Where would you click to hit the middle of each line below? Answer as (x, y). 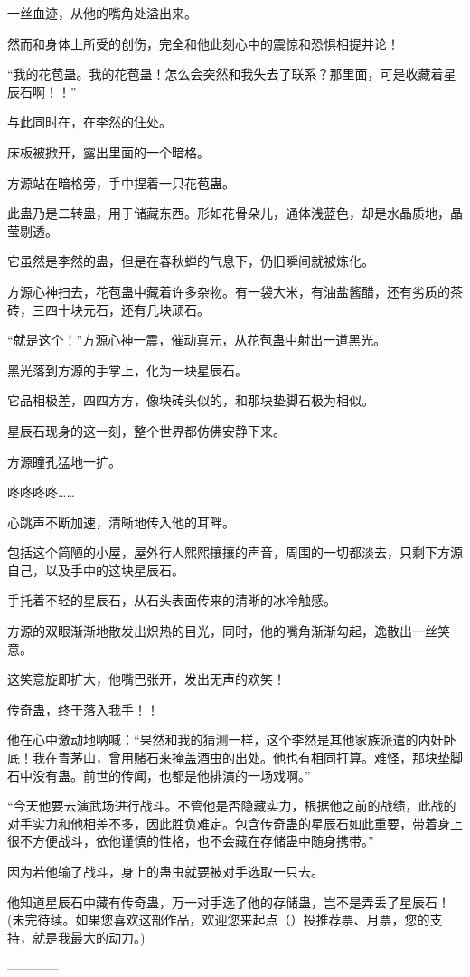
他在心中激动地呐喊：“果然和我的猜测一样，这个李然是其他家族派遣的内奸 (226, 740)
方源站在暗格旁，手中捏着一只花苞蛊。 (121, 182)
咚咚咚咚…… (41, 492)
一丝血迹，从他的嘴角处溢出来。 (102, 13)
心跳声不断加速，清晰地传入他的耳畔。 (121, 522)
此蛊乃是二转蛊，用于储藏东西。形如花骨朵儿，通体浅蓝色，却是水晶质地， (229, 213)
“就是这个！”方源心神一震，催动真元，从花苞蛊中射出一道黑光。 (197, 340)
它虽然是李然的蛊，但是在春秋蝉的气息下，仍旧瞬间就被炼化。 (191, 261)
